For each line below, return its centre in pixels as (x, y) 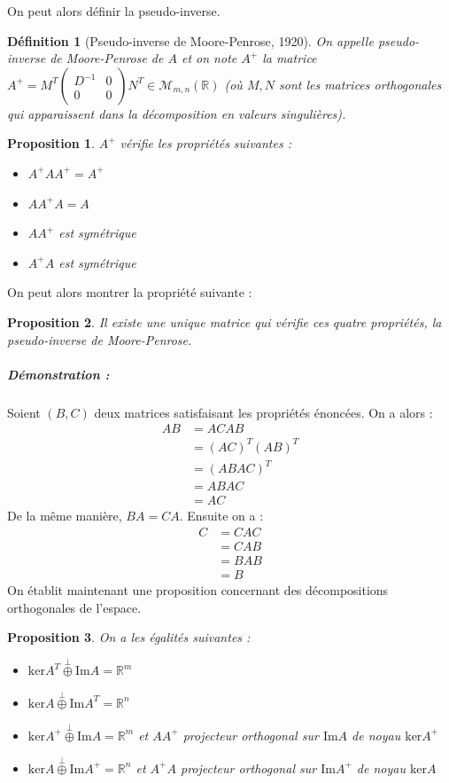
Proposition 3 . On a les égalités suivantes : (129, 637)
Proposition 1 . (51, 143)
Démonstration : (58, 374)
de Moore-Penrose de (107, 58)
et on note (209, 58)
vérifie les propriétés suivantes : (205, 143)
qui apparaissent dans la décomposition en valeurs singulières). (177, 113)
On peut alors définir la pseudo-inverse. (114, 11)
